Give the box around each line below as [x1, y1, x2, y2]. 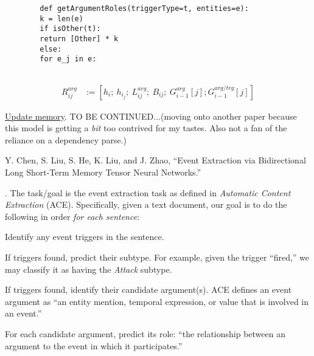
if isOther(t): [40, 24, 101, 33]
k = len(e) [40, 14, 83, 23]
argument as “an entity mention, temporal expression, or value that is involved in [5, 295, 309, 307]
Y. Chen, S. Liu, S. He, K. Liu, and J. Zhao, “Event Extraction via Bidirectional [5, 154, 306, 166]
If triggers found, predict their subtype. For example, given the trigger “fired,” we [5, 250, 310, 263]
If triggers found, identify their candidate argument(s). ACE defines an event [5, 283, 292, 296]
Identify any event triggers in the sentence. [5, 230, 164, 243]
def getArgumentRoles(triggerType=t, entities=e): [40, 4, 249, 13]
